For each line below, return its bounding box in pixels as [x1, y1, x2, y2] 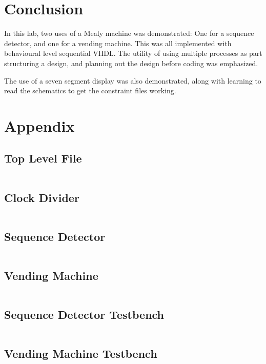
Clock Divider [4, 189, 79, 205]
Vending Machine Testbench [4, 346, 157, 361]
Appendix [4, 115, 75, 136]
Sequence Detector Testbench [4, 307, 165, 322]
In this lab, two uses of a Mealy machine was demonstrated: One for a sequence [4, 28, 254, 38]
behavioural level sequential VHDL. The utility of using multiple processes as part [4, 48, 262, 58]
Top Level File [4, 150, 82, 166]
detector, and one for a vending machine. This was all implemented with [4, 37, 232, 48]
